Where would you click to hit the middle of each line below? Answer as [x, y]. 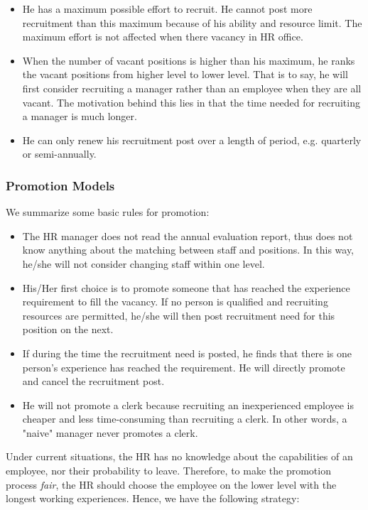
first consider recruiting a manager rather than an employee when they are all [192, 88]
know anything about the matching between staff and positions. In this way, [188, 250]
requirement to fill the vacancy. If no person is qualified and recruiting [175, 302]
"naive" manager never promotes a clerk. [110, 432]
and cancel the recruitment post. [93, 381]
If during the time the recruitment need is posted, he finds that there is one [187, 353]
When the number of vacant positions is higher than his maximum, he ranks [189, 60]
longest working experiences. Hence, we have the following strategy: [153, 498]
